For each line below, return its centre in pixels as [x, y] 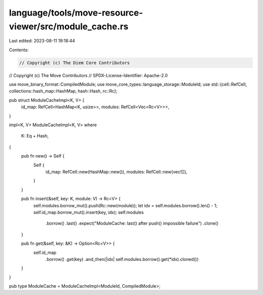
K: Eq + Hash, [35, 136]
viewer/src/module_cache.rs [69, 26]
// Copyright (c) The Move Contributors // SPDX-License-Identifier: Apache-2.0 [88, 75]
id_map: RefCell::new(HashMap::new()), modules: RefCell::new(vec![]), [116, 172]
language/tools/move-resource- [76, 13]
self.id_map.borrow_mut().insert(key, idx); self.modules [88, 212]
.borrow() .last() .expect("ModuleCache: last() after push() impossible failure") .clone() [132, 223]
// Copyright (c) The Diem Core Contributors [75, 63]
